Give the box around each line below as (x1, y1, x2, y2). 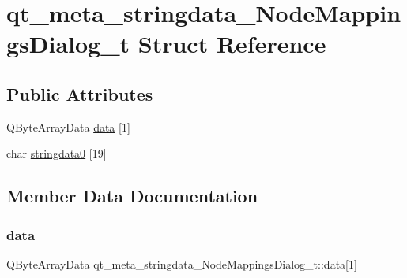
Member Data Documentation (6, 183, 258, 208)
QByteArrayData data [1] (6, 118, 130, 135)
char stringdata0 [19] (6, 145, 107, 161)
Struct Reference (138, 28, 326, 60)
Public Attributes (6, 81, 153, 106)
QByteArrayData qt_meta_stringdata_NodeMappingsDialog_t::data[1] (6, 255, 357, 272)
